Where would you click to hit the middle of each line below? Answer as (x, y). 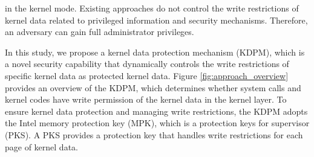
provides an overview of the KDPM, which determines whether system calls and (153, 87)
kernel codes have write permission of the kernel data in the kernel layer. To (146, 99)
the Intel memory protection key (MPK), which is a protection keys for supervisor (157, 123)
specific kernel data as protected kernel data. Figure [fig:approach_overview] (147, 75)
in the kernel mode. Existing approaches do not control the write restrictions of (152, 8)
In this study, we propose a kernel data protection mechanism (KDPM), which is (155, 52)
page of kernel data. (41, 146)
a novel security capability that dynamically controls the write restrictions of (147, 64)
